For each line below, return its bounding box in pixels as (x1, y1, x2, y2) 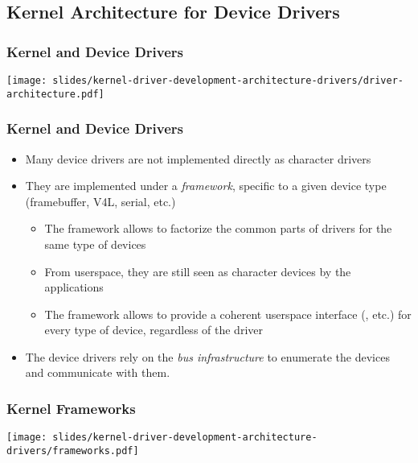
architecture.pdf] (6, 88, 104, 100)
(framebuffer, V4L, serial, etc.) (25, 192, 176, 209)
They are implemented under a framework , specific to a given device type (25, 177, 387, 194)
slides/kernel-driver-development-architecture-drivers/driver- (52, 75, 404, 86)
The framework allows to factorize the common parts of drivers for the (44, 220, 392, 237)
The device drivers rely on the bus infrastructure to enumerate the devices (25, 348, 390, 365)
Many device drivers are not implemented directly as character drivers (25, 150, 371, 167)
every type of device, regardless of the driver (44, 321, 263, 338)
